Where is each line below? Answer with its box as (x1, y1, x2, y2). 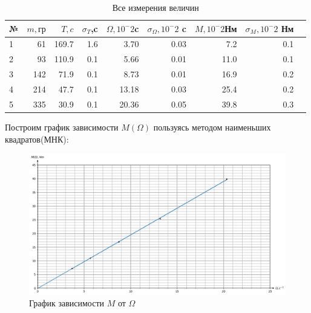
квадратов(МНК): (5, 132, 69, 145)
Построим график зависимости (5, 120, 119, 133)
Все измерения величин (112, 1, 199, 13)
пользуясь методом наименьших (153, 120, 271, 133)
